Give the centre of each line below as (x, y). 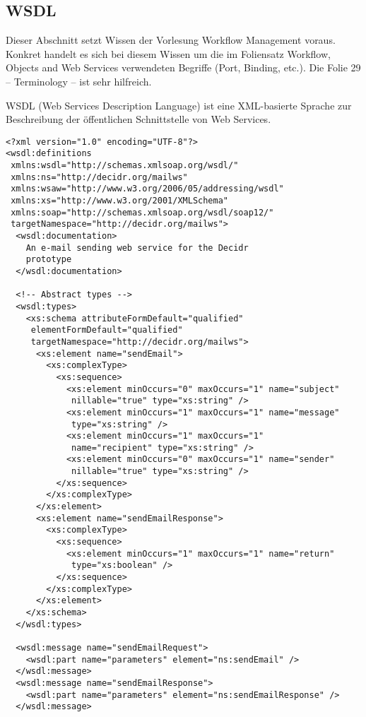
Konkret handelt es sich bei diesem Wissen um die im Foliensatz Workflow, (168, 53)
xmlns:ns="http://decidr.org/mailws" (99, 177)
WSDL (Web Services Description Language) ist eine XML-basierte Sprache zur (179, 105)
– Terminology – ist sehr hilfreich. (79, 81)
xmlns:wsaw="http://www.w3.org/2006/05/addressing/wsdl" (147, 189)
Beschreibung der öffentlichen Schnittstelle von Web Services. (138, 119)
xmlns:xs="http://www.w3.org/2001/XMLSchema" (119, 201)
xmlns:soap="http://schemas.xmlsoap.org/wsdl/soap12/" (142, 212)
